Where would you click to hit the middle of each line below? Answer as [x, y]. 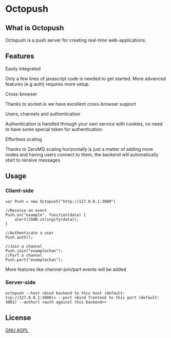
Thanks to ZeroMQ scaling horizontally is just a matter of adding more [79, 149]
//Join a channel [24, 246]
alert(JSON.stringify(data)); [47, 219]
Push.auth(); [19, 237]
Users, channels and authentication [43, 114]
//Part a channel [24, 255]
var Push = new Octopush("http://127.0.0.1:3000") [61, 201]
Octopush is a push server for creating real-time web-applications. [76, 40]
